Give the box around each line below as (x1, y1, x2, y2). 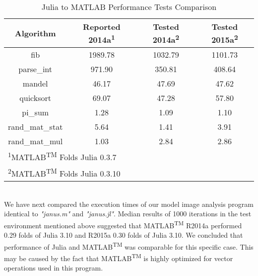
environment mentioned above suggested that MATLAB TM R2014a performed (4, 218, 242, 230)
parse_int (18, 63, 53, 75)
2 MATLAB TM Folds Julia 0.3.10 (8, 166, 121, 179)
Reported (83, 21, 121, 32)
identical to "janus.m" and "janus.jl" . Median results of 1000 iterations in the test (4, 208, 252, 219)
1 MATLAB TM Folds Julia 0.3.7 (8, 150, 117, 163)
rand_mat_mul (8, 135, 63, 147)
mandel (22, 78, 48, 90)
